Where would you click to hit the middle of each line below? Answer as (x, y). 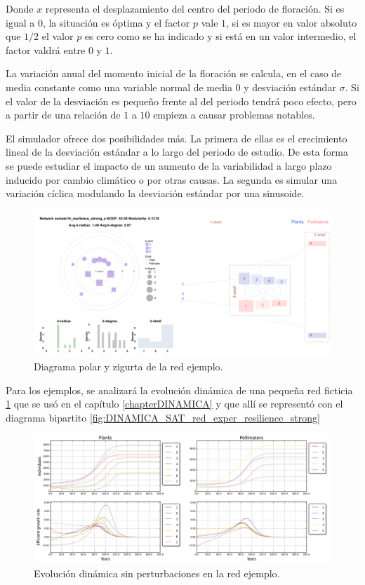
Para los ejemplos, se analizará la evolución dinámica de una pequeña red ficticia (179, 390)
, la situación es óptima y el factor (116, 22)
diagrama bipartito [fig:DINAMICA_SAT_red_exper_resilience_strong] (163, 417)
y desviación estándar (290, 87)
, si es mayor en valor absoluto (292, 22)
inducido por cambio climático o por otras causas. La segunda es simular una (172, 179)
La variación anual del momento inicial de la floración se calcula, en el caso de (174, 73)
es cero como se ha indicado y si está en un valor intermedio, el (220, 36)
